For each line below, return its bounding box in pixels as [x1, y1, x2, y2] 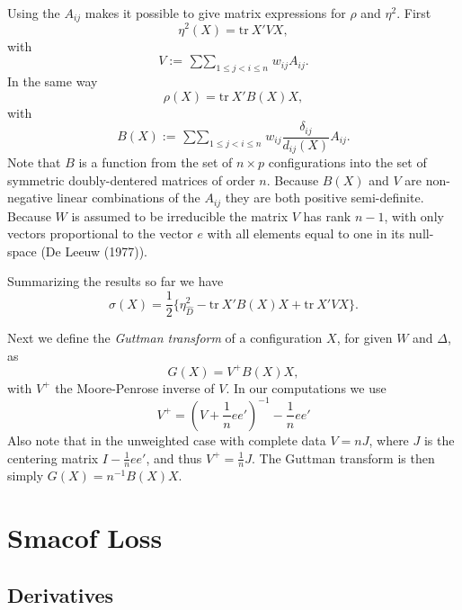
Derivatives [7, 580, 114, 608]
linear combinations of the [57, 188, 200, 207]
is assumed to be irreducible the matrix [71, 206, 289, 225]
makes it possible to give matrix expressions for [84, 4, 346, 22]
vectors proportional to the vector [7, 224, 193, 243]
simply [7, 466, 44, 485]
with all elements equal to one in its [207, 224, 405, 243]
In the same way [7, 71, 98, 90]
